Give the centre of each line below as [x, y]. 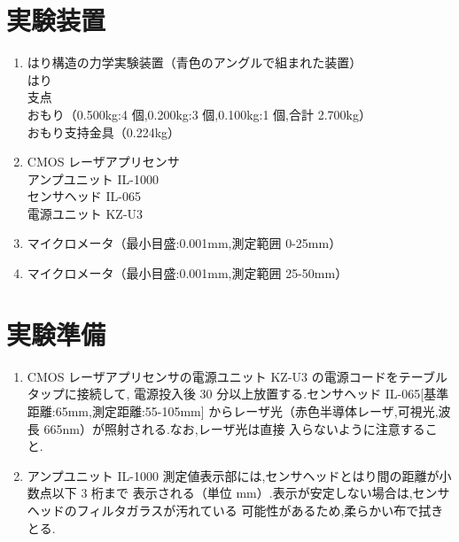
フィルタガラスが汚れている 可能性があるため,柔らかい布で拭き [260, 510]
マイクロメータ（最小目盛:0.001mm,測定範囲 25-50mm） [187, 273]
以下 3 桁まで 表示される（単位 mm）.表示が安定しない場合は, [232, 493]
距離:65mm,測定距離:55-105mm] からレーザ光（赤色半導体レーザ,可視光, [233, 410]
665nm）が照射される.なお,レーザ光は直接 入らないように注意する [234, 428]
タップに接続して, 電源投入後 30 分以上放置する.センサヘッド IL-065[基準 [238, 394]
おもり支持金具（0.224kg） [104, 132]
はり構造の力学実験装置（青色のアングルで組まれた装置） [194, 62]
